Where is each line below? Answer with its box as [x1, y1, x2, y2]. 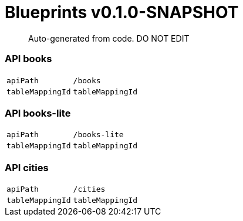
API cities [5, 161, 49, 174]
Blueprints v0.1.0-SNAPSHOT [5, 2, 239, 22]
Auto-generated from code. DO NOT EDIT [28, 33, 190, 43]
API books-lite [5, 107, 71, 119]
